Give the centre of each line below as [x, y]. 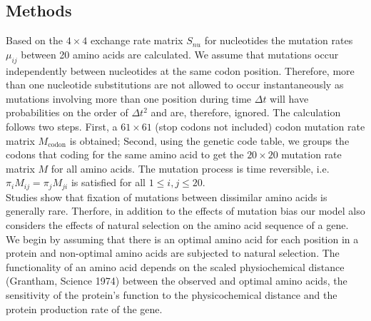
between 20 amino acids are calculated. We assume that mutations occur [180, 54]
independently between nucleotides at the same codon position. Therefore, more [180, 70]
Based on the [34, 40]
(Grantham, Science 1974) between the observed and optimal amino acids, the [177, 281]
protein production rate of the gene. [84, 309]
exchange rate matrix [137, 40]
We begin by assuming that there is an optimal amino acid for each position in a [182, 239]
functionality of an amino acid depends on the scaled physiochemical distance [175, 266]
